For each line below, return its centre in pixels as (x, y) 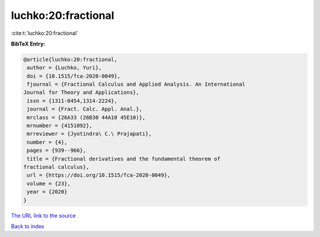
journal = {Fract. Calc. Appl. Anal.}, (84, 109)
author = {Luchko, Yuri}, (64, 68)
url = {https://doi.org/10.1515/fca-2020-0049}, (99, 175)
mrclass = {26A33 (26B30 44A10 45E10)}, (86, 117)
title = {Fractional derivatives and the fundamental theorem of (124, 159)
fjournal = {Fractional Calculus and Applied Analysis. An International (136, 85)
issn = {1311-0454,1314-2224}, (72, 101)
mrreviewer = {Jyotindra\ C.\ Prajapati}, (89, 134)
